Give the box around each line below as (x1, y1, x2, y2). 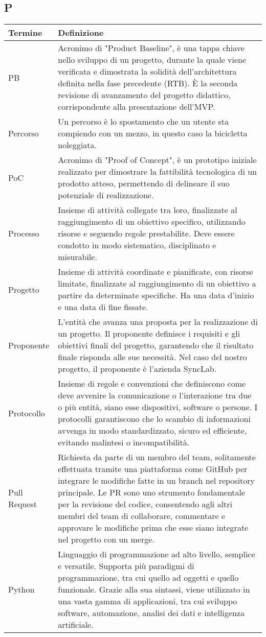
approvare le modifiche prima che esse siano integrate (58, 522, 249, 534)
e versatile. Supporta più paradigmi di (58, 560, 194, 572)
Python (8, 583, 35, 596)
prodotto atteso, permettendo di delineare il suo (58, 177, 230, 190)
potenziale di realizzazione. (58, 189, 154, 201)
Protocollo (8, 407, 45, 419)
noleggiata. (58, 139, 97, 151)
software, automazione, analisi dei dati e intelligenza (58, 607, 245, 619)
